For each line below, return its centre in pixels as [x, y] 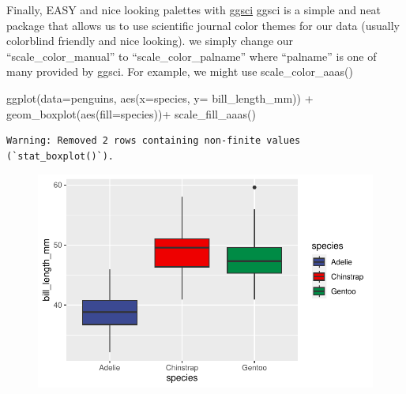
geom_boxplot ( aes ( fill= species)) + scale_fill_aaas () [131, 113]
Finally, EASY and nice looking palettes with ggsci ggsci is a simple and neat [194, 9]
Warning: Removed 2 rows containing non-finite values [154, 141]
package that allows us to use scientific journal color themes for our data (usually [203, 25]
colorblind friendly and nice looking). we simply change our [150, 41]
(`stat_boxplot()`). [60, 156]
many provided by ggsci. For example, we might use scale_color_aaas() [180, 71]
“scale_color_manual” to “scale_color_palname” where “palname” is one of [192, 56]
